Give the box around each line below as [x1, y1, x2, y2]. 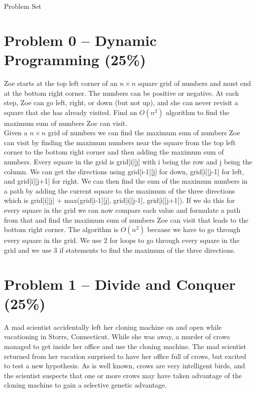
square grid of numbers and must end [138, 78, 251, 88]
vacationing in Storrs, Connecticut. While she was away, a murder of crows [4, 331, 230, 342]
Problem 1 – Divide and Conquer [4, 274, 236, 294]
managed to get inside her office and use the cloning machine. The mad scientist [4, 341, 247, 351]
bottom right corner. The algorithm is [4, 224, 119, 235]
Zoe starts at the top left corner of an [4, 78, 118, 88]
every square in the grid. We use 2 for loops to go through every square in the [4, 235, 240, 245]
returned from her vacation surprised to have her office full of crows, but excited [4, 351, 246, 361]
